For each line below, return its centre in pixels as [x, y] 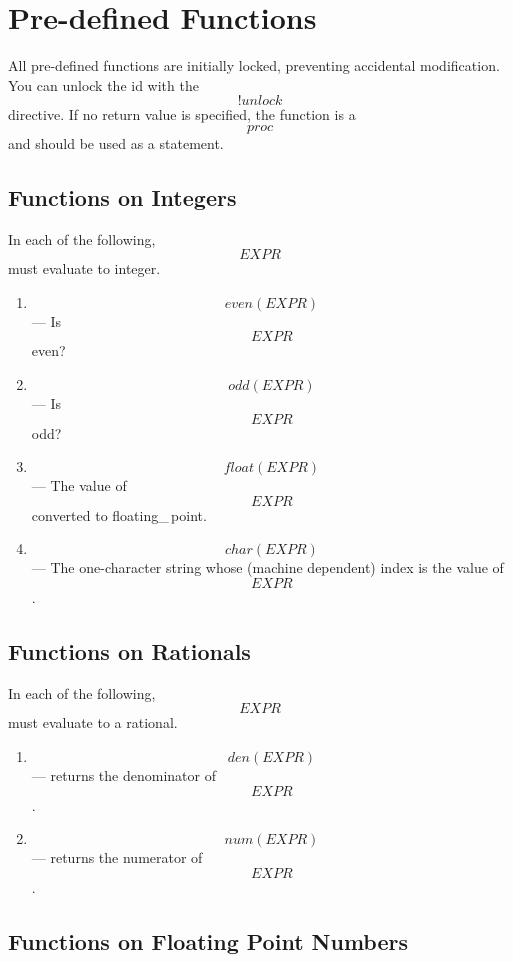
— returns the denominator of [123, 775]
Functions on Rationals [129, 651]
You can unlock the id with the [103, 84]
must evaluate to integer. [84, 268]
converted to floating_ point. [119, 514]
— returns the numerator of [117, 857]
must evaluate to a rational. [93, 722]
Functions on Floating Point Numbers [208, 940]
